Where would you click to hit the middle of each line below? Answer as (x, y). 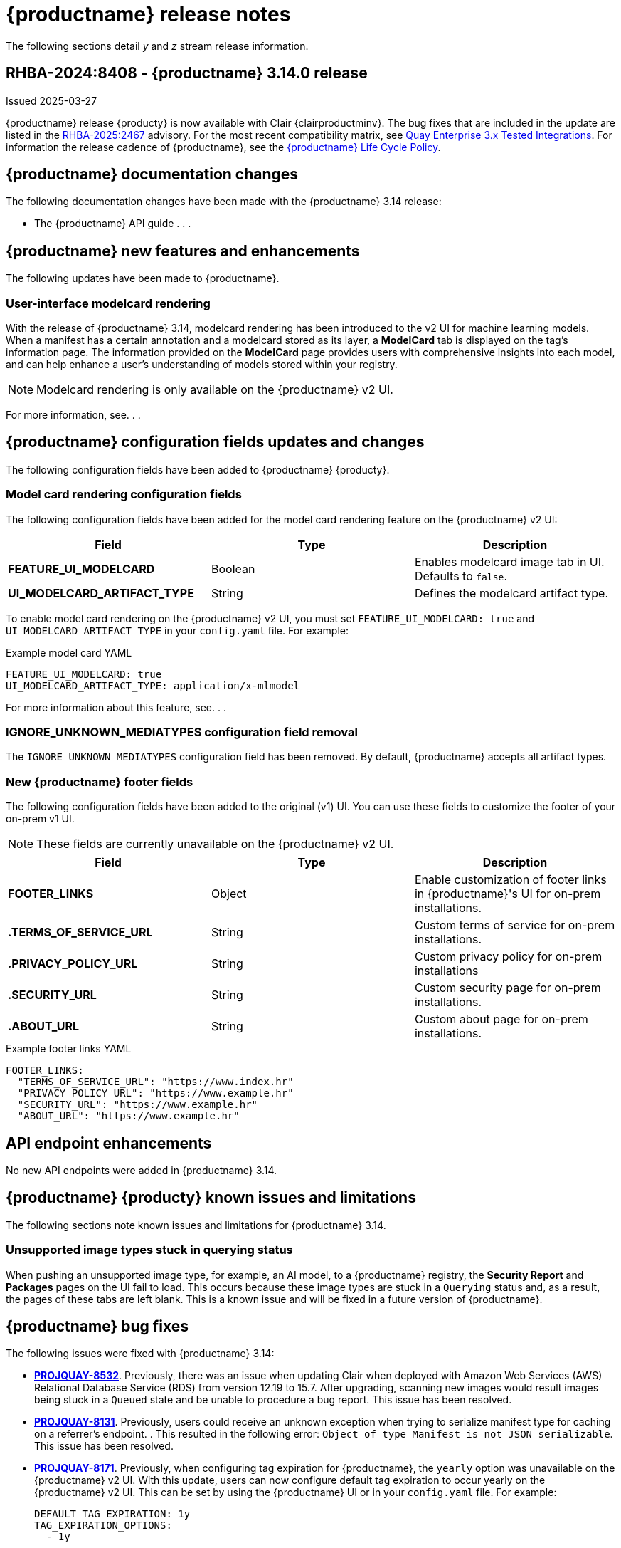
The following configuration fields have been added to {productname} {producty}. (198, 469)
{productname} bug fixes (97, 1326)
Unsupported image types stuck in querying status (149, 1250)
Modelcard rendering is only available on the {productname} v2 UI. (215, 390)
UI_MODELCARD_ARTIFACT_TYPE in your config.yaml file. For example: (177, 630)
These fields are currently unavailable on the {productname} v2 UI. (215, 844)
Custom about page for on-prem (501, 1019)
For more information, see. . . (73, 415)
